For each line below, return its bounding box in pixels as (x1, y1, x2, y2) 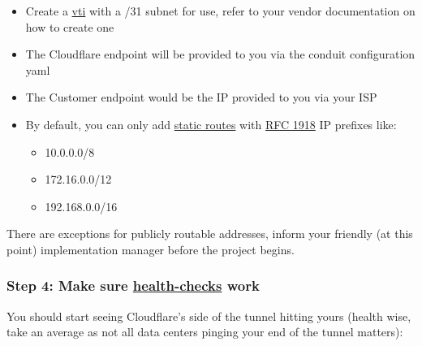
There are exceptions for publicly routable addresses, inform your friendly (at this (6, 225, 413, 242)
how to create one (25, 18, 114, 35)
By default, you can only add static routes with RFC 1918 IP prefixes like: (25, 115, 397, 132)
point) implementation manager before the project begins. (6, 240, 295, 257)
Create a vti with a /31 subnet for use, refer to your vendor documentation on (25, 2, 416, 19)
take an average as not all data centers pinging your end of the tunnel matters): (6, 323, 403, 340)
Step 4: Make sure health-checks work (6, 275, 260, 296)
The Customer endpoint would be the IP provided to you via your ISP (25, 89, 377, 106)
